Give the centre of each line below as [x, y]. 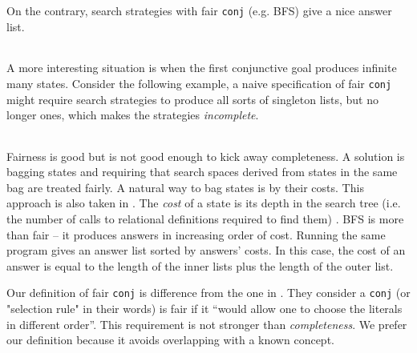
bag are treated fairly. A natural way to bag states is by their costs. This [185, 187]
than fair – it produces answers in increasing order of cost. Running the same [196, 234]
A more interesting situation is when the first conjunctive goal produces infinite [202, 68]
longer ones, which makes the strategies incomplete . [133, 115]
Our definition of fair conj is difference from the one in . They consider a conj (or [208, 293]
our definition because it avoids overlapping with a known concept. [170, 340]
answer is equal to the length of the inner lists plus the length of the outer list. [200, 265]
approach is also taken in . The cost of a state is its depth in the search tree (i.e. [204, 203]
